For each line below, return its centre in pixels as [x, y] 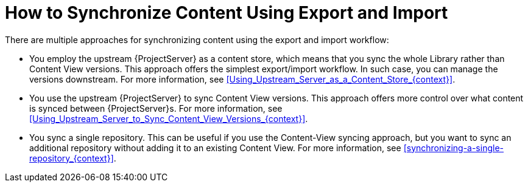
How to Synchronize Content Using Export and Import [227, 13]
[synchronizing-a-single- [453, 148]
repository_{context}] [72, 158]
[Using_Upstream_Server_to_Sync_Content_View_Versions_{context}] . [169, 118]
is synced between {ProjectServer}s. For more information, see [156, 108]
